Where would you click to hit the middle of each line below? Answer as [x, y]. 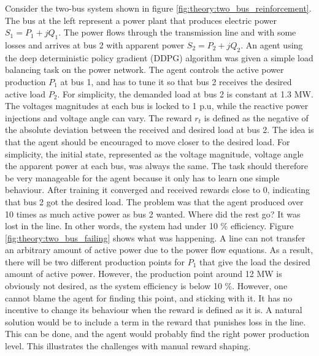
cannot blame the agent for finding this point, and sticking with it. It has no [149, 297]
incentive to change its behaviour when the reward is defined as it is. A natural [154, 310]
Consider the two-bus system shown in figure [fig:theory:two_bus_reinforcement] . [158, 8]
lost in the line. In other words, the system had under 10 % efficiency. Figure [149, 226]
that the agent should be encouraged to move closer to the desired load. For [148, 141]
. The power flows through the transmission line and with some [177, 32]
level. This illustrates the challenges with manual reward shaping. [128, 346]
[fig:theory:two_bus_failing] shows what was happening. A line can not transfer [155, 237]
